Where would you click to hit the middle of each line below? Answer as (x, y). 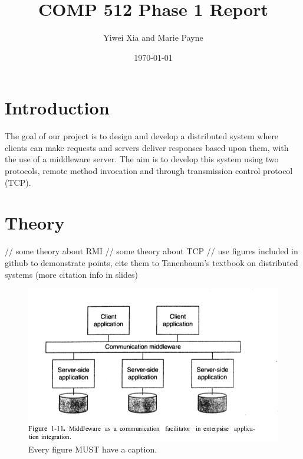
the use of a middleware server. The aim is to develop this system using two (142, 159)
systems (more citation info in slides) (71, 274)
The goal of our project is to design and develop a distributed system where (142, 136)
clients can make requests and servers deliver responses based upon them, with (147, 147)
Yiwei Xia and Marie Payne (153, 37)
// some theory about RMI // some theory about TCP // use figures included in (151, 251)
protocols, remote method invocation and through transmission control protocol (149, 171)
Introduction (57, 108)
